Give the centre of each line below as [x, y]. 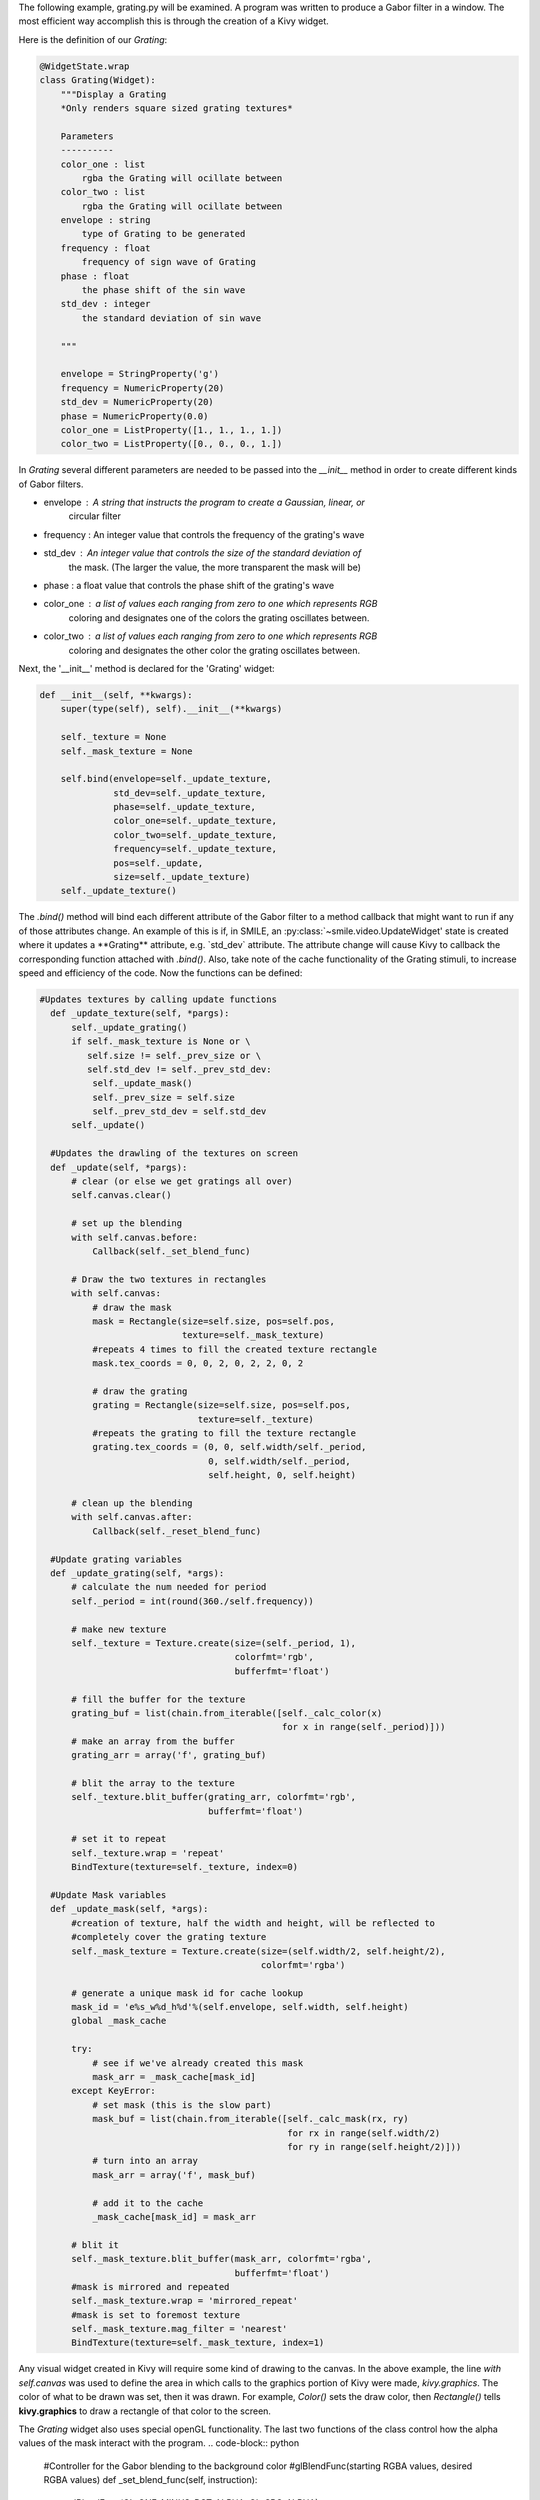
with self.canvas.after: [132, 1517]
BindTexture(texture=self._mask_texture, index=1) [198, 2343]
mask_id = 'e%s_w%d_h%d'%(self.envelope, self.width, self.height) [240, 2007]
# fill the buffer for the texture [158, 1699]
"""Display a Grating [113, 94]
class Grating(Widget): [98, 80]
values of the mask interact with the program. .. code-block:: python [159, 2443]
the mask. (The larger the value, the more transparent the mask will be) [215, 567]
